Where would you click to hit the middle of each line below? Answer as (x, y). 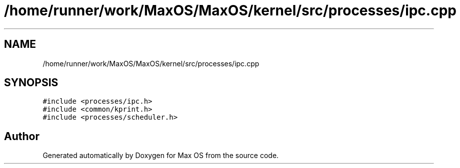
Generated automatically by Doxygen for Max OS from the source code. (161, 156)
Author (22, 136)
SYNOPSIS (31, 83)
